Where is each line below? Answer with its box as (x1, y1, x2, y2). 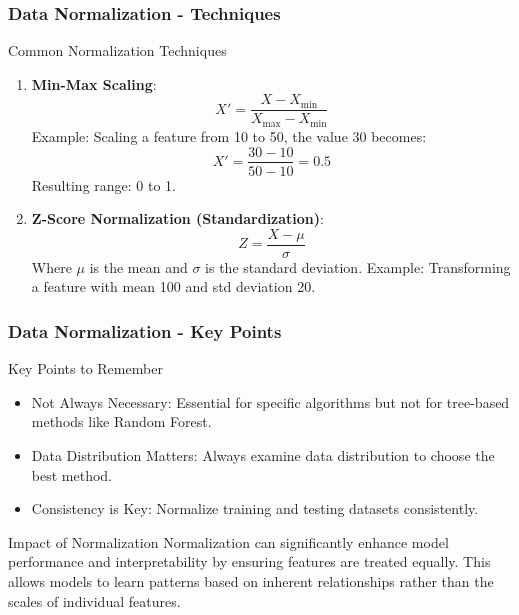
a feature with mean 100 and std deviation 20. (31, 276, 316, 297)
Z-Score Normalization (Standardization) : (31, 208, 324, 229)
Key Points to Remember (8, 358, 163, 379)
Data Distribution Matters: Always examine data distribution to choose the (31, 445, 495, 466)
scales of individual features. (8, 590, 181, 611)
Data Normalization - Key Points (8, 318, 282, 343)
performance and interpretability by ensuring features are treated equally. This (8, 551, 491, 572)
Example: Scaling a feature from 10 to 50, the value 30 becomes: (31, 125, 427, 146)
